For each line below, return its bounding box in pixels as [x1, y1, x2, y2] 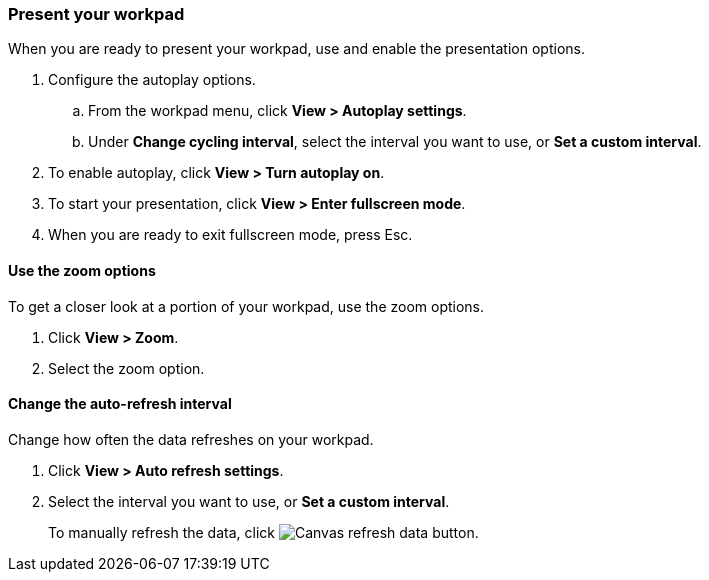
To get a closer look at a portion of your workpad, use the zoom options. [8, 297, 485, 315]
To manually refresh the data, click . [48, 523, 479, 541]
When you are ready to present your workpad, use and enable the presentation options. [8, 40, 585, 58]
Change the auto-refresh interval [8, 395, 232, 413]
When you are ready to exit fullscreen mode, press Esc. [48, 226, 413, 244]
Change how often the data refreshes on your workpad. [8, 430, 374, 448]
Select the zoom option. [48, 359, 205, 377]
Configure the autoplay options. [48, 71, 256, 89]
